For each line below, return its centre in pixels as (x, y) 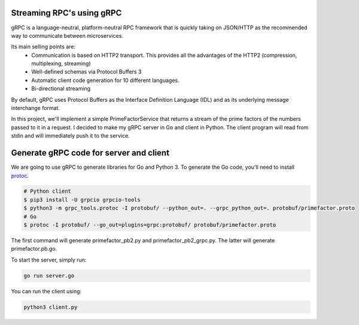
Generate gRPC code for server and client (90, 153)
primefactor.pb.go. (34, 249)
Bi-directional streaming (61, 89)
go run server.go (49, 276)
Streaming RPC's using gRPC (66, 13)
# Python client (48, 191)
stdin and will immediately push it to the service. (70, 136)
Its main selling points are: (43, 47)
